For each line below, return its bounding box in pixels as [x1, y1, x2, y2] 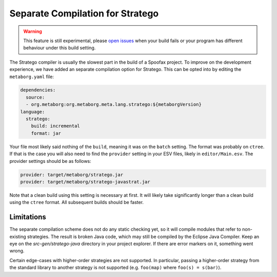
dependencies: [20, 87, 56, 93]
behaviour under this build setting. [23, 45, 96, 51]
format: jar [31, 130, 62, 136]
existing [9, 233, 27, 239]
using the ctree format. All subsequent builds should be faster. [9, 199, 144, 206]
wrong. [9, 248, 25, 254]
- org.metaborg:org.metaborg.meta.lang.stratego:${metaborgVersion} [26, 102, 202, 107]
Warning [23, 28, 42, 34]
